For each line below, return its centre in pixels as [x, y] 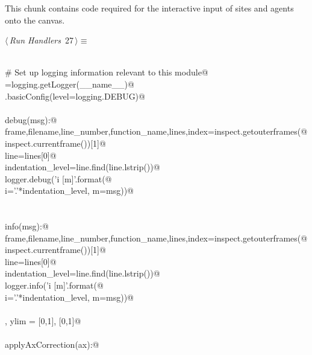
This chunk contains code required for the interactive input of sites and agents [149, 8]
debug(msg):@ [31, 119]
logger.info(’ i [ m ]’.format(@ [54, 285]
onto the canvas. [35, 20]
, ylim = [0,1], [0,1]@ [43, 320]
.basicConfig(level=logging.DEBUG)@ [75, 96]
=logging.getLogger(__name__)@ [70, 84]
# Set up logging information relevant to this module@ [107, 72]
